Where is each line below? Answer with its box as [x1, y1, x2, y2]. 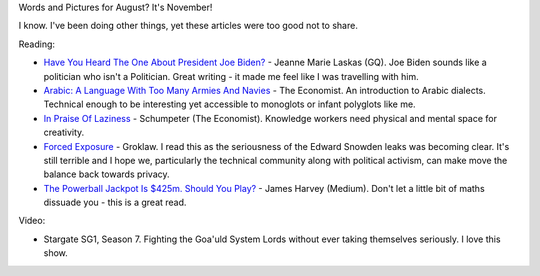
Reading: [18, 38, 55, 50]
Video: [18, 215, 46, 227]
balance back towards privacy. [43, 168, 170, 180]
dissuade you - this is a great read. [43, 196, 187, 209]
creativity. [43, 126, 85, 139]
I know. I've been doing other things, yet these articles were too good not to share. [18, 20, 359, 32]
